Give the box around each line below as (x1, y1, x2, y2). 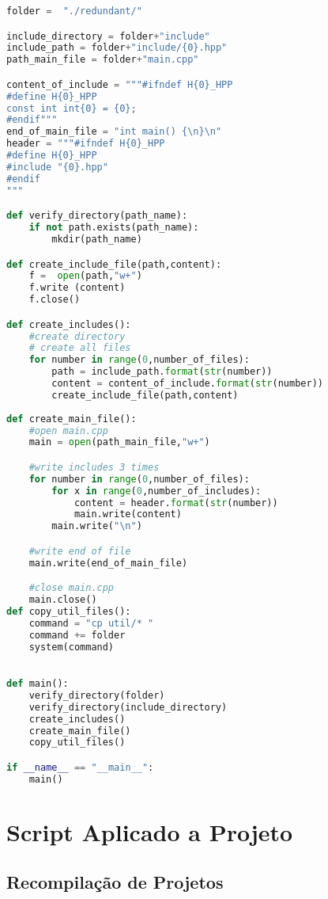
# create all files (28, 342, 131, 354)
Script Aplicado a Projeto (6, 815, 293, 848)
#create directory (28, 330, 126, 342)
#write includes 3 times (28, 461, 160, 473)
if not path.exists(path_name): (28, 222, 199, 234)
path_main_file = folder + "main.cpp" (6, 54, 199, 66)
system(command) (28, 641, 115, 653)
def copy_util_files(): (6, 606, 131, 617)
